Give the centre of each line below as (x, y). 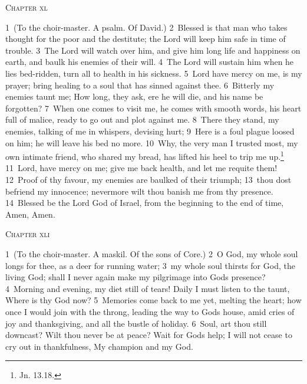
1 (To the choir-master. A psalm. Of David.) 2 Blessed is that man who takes (146, 27)
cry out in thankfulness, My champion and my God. (99, 346)
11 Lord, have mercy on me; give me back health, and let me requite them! (141, 168)
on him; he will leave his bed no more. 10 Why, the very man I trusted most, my (152, 142)
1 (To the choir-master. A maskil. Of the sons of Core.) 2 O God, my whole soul (152, 253)
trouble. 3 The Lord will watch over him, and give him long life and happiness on (153, 50)
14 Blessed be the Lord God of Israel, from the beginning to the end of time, (145, 203)
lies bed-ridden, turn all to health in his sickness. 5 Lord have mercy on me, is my (154, 73)
